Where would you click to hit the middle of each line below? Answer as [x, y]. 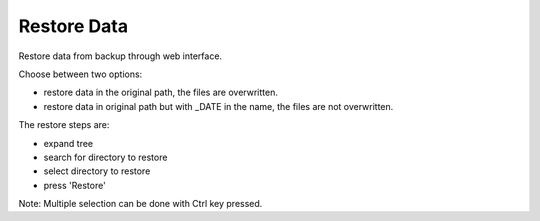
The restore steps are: [64, 125]
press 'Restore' [75, 185]
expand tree [68, 143]
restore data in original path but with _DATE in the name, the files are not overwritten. [218, 106]
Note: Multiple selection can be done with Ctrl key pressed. [140, 204]
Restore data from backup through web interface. [120, 56]
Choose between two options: [80, 74]
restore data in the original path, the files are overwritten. [161, 92]
